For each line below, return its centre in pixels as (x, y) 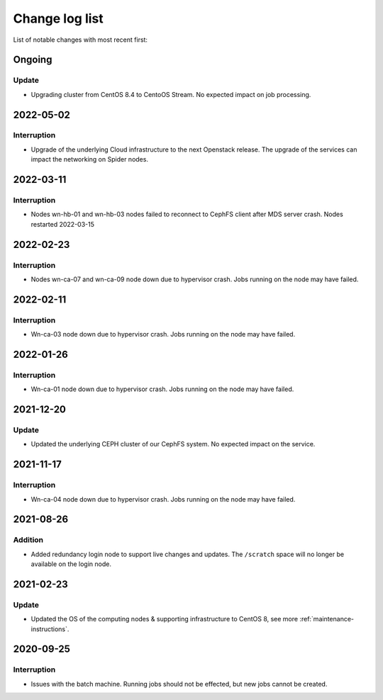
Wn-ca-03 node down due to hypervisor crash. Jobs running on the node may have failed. (163, 334)
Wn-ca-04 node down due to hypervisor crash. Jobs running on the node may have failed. (163, 499)
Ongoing (33, 60)
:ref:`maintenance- (327, 619)
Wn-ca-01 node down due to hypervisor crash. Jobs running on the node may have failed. (162, 389)
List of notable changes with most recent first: (81, 40)
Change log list (59, 18)
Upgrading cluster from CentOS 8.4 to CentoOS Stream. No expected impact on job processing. (171, 94)
